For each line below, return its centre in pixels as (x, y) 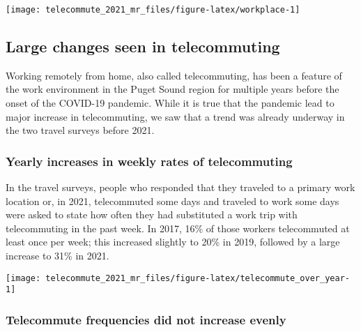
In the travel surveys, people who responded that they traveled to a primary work (180, 187)
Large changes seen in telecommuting (143, 46)
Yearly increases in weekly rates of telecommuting (149, 161)
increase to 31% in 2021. (57, 256)
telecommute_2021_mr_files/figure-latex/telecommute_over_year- (198, 278)
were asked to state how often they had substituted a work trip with (152, 214)
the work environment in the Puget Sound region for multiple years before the (172, 89)
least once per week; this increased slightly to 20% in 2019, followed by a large (173, 242)
